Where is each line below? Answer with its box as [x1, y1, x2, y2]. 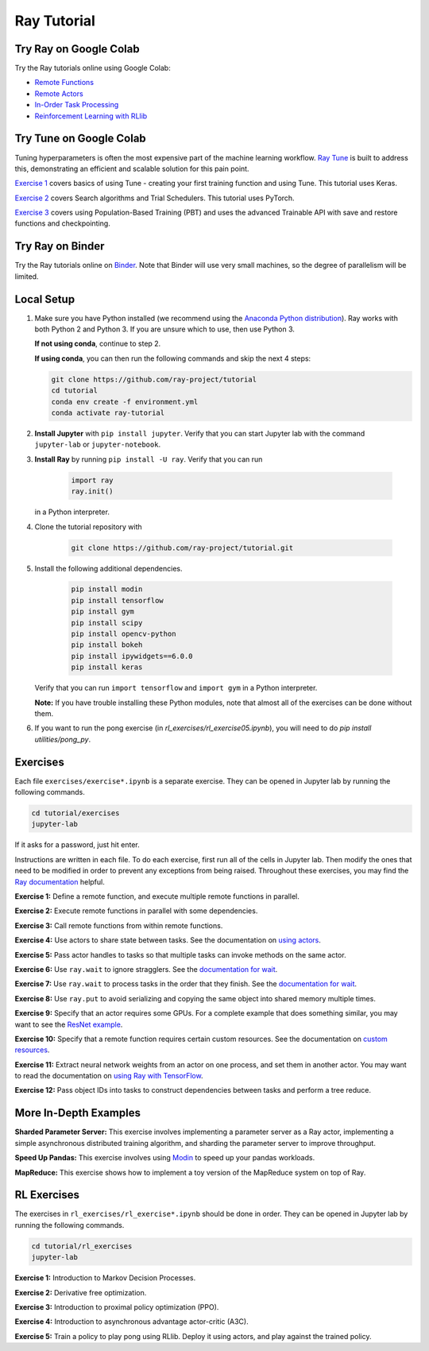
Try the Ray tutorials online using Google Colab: [14, 64, 171, 73]
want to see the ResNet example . [14, 1020, 123, 1029]
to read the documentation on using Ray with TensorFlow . [14, 1071, 203, 1081]
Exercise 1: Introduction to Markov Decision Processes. [14, 1273, 196, 1283]
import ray [71, 475, 114, 485]
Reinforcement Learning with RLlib [34, 111, 148, 121]
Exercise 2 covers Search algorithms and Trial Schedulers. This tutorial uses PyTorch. [14, 193, 295, 203]
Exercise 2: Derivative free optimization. [14, 1287, 147, 1297]
